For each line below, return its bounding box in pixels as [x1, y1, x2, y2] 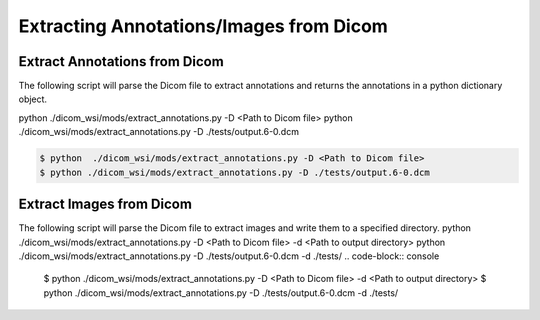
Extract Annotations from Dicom [18, 53, 224, 70]
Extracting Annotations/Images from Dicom [18, 15, 389, 37]
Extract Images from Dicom [18, 196, 192, 213]
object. [18, 93, 48, 105]
